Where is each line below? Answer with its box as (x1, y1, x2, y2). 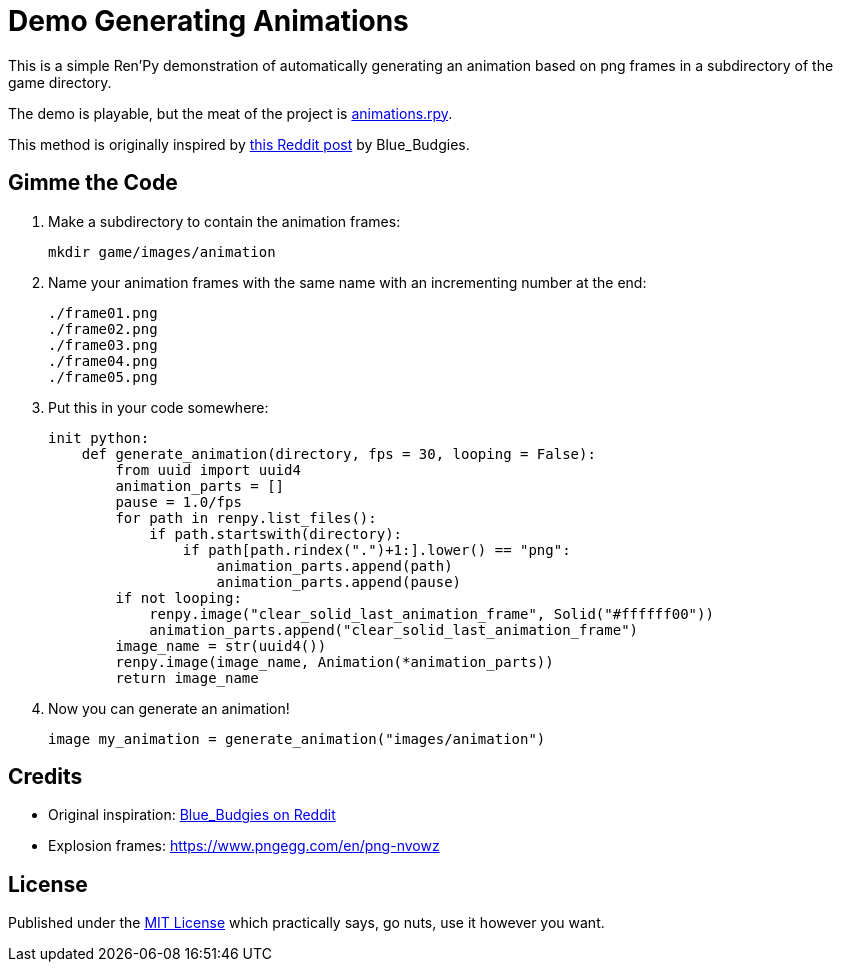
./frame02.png (48, 320, 158, 337)
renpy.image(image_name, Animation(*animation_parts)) (115, 653, 554, 670)
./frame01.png (48, 304, 158, 321)
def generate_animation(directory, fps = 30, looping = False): (81, 445, 596, 462)
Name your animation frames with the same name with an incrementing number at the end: (48, 273, 647, 291)
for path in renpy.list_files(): (115, 509, 377, 526)
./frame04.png (48, 352, 158, 369)
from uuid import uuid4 (115, 461, 301, 478)
